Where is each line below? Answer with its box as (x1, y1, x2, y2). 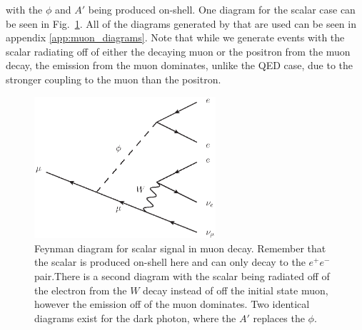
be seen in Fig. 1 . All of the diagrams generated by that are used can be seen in (6, 16, 356, 31)
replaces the (253, 310, 305, 325)
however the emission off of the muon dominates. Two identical (34, 297, 310, 311)
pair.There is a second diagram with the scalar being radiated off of (34, 268, 330, 283)
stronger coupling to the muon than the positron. (6, 71, 221, 86)
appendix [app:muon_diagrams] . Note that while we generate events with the (6, 30, 345, 45)
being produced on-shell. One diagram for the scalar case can (88, 2, 356, 16)
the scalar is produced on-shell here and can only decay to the (34, 254, 306, 269)
